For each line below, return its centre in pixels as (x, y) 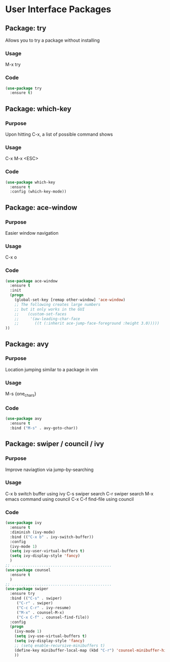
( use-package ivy (24, 523)
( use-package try (24, 88)
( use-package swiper (27, 589)
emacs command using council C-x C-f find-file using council (70, 499)
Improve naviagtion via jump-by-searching (49, 469)
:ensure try (23, 594)
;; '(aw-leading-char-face (47, 319)
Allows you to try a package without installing (53, 40)
